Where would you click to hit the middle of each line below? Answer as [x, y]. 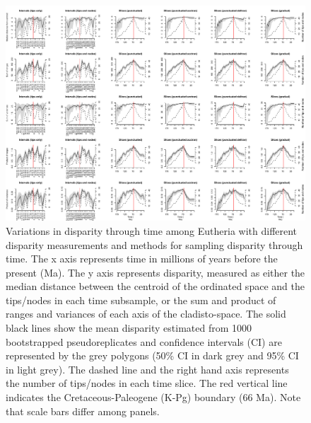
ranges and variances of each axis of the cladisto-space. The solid [146, 314]
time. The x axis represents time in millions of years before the [142, 259]
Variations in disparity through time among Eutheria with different [152, 230]
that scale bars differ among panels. [83, 411]
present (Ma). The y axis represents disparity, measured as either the [155, 272]
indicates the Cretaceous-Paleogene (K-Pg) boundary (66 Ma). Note [153, 397]
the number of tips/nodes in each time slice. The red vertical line [147, 383]
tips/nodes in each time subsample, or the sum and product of [141, 300]
